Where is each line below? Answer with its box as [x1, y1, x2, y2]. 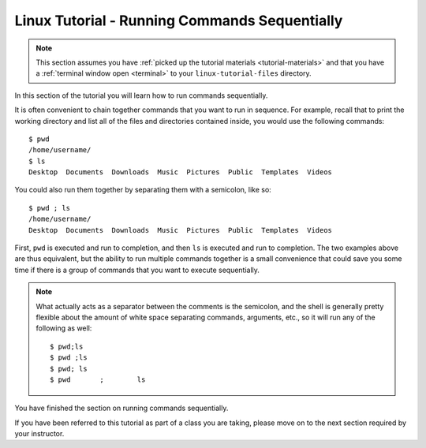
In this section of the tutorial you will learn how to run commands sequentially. [14, 91, 268, 100]
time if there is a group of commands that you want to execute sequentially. [14, 265, 260, 274]
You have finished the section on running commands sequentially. [14, 403, 229, 413]
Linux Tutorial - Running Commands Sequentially [14, 12, 343, 29]
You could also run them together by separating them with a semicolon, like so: [14, 185, 271, 195]
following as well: [35, 323, 92, 333]
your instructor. [14, 429, 65, 439]
